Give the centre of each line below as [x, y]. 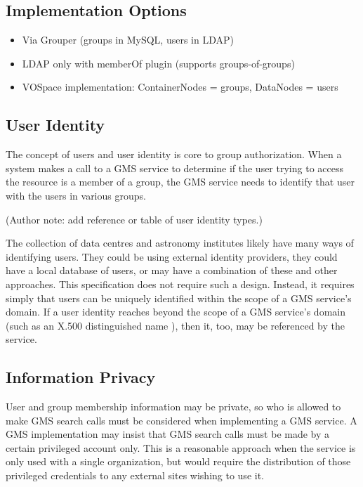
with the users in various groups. [76, 195]
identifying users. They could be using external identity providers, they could [172, 256]
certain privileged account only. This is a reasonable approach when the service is [181, 447]
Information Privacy [81, 377]
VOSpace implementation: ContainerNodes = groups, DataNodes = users [180, 87]
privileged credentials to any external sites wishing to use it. [135, 475]
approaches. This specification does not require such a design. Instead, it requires [180, 284]
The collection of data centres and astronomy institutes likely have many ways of [180, 243]
